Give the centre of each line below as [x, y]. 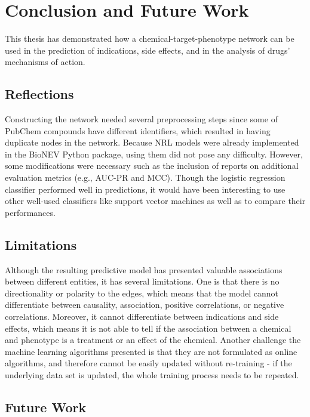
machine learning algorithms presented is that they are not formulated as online [151, 351]
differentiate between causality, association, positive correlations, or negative [145, 305]
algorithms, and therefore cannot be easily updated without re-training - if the [148, 363]
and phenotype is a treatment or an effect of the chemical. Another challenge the [153, 340]
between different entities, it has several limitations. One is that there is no [142, 281]
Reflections [39, 94]
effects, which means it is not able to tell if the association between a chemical [148, 328]
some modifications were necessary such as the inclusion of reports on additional [152, 166]
